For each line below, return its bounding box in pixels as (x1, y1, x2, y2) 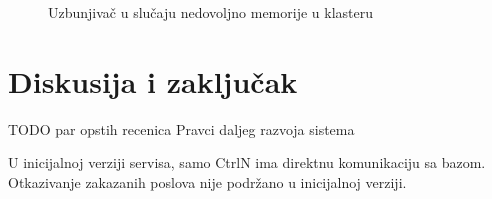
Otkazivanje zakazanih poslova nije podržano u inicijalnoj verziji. (8, 171, 407, 192)
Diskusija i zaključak (8, 60, 298, 101)
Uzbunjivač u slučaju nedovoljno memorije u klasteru (48, 2, 373, 22)
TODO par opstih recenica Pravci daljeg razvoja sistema (8, 118, 355, 139)
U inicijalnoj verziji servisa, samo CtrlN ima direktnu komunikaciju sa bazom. (8, 152, 486, 173)
